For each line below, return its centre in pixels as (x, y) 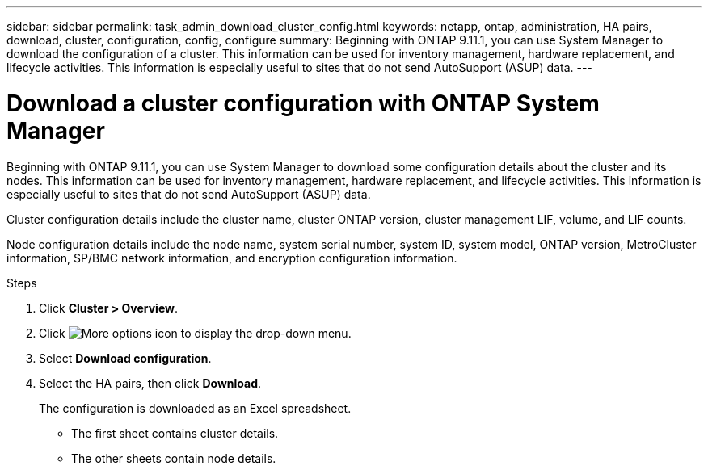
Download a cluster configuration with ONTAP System (303, 103)
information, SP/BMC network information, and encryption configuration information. (232, 258)
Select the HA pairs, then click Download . (150, 383)
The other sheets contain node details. (174, 458)
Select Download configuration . (125, 358)
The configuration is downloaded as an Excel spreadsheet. (195, 408)
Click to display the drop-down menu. (195, 333)
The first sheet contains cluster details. (175, 433)
